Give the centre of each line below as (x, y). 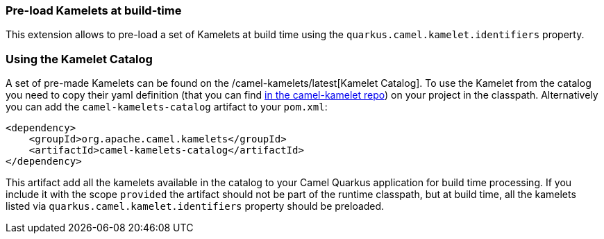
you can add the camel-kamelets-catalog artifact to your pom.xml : (167, 107)
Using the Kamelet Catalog (79, 59)
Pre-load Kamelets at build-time (94, 10)
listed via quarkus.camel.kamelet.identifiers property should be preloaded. (195, 206)
